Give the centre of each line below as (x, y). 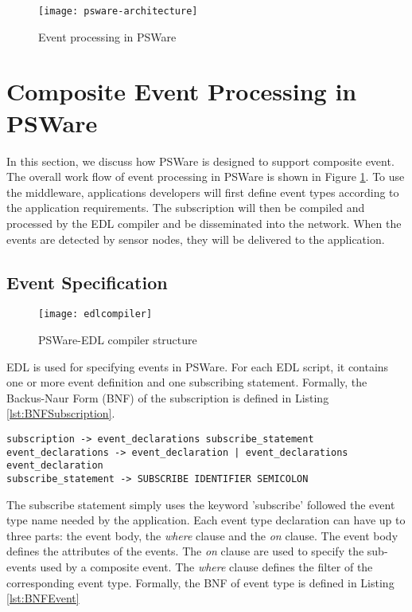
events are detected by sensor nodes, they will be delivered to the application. (196, 239)
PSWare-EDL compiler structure (118, 339)
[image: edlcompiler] (95, 314)
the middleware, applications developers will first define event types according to (203, 192)
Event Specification (87, 282)
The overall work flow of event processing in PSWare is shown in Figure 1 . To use (206, 177)
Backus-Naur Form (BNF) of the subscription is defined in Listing (168, 397)
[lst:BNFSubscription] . (61, 413)
